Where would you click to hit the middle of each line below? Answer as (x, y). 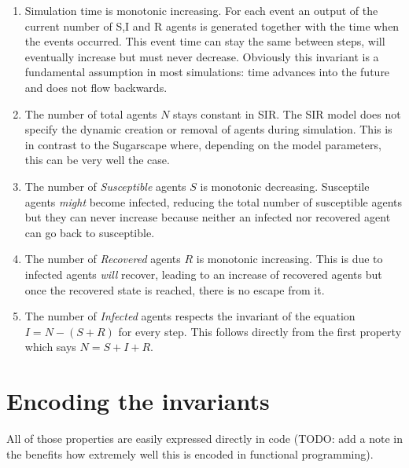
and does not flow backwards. (96, 87)
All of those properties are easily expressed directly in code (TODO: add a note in (204, 438)
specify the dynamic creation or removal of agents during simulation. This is (208, 129)
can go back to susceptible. (90, 232)
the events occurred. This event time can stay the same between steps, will (205, 41)
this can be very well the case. (97, 160)
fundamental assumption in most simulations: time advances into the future (207, 72)
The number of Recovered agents (103, 259)
